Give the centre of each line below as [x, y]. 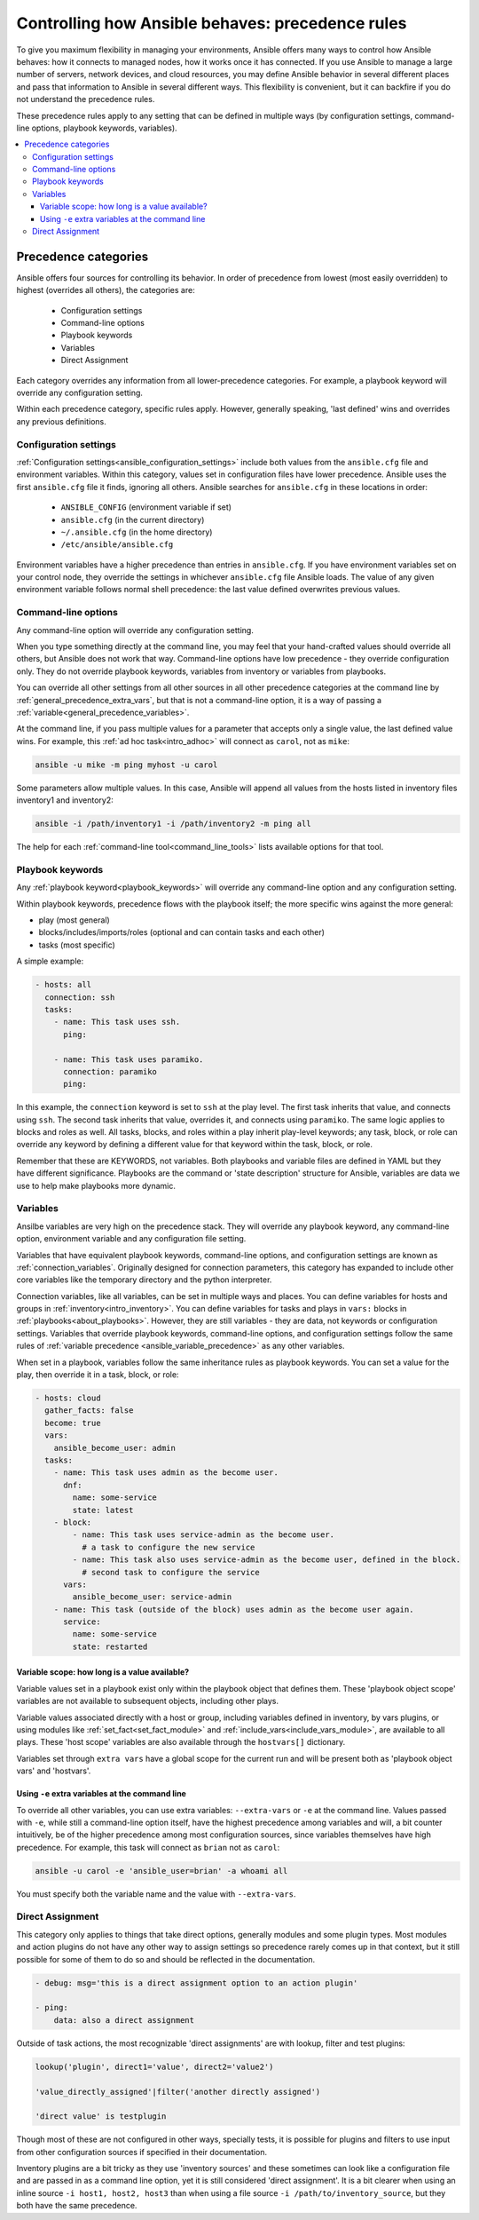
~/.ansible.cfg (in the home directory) [137, 532]
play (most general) [74, 920]
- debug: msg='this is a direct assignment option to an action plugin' [196, 1983]
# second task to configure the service [171, 1572]
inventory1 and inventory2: [65, 800]
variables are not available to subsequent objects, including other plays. [148, 1701]
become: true [73, 1423]
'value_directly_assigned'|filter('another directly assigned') [178, 2092]
